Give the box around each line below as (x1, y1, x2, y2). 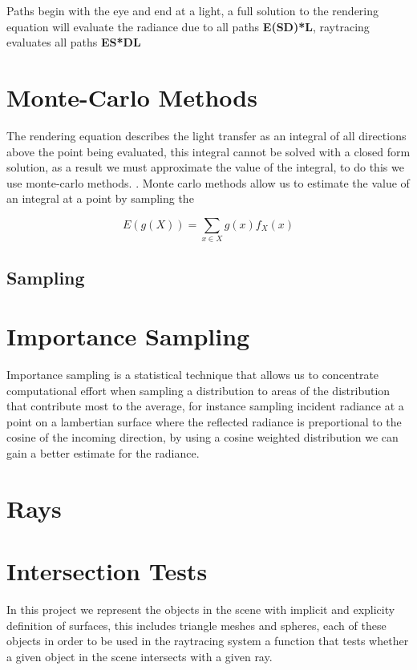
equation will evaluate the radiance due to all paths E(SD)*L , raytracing (6, 18, 370, 34)
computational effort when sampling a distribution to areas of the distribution (6, 381, 391, 398)
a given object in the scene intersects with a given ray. (6, 648, 273, 664)
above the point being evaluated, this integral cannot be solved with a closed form (6, 143, 411, 159)
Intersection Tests (6, 555, 208, 587)
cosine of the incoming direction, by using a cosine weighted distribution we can (6, 429, 399, 446)
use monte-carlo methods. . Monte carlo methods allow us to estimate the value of (6, 174, 410, 191)
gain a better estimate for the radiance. (6, 445, 200, 462)
